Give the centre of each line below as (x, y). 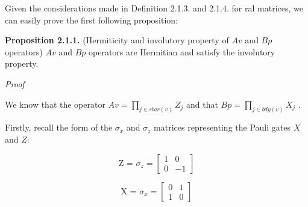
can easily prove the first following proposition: (91, 20)
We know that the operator (55, 104)
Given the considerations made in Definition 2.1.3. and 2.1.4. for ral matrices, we (154, 8)
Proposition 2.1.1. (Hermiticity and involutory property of (117, 40)
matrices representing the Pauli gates (222, 127)
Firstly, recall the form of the (59, 127)
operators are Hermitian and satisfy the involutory (182, 51)
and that (202, 104)
